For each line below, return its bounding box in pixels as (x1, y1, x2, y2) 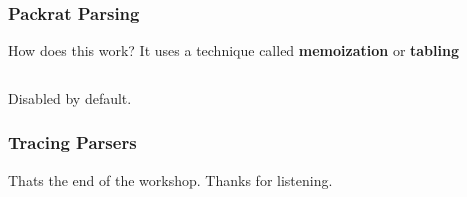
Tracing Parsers (8, 130, 137, 155)
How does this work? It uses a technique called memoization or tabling (8, 40, 459, 61)
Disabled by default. (8, 87, 132, 108)
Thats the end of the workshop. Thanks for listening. (8, 169, 333, 190)
